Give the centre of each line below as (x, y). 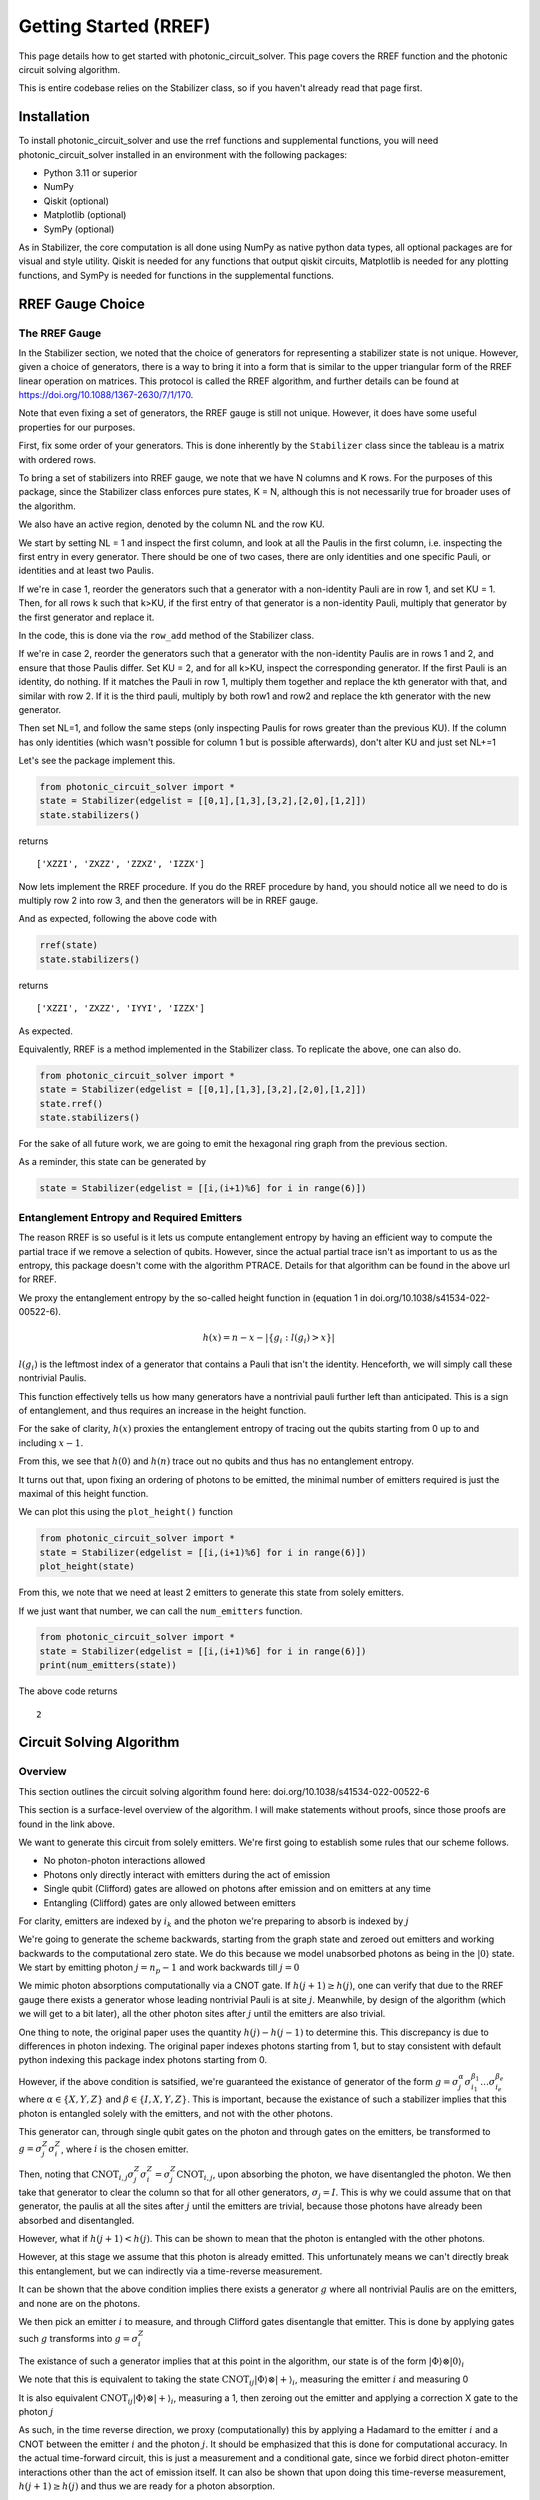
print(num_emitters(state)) (108, 1665)
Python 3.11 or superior (90, 173)
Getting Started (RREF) (114, 26)
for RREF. (37, 1279)
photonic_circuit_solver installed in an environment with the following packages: (183, 154)
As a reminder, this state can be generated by (112, 1162)
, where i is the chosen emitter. (124, 2149)
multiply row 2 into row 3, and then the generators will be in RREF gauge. (168, 900)
